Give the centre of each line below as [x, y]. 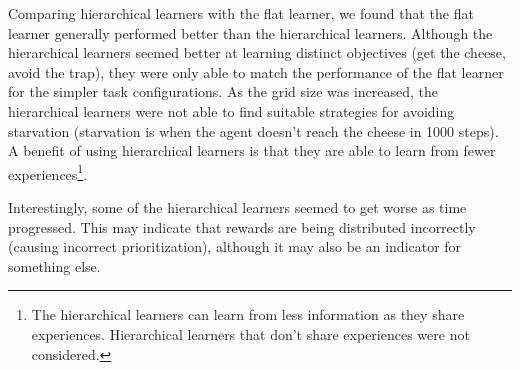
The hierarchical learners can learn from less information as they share [248, 314]
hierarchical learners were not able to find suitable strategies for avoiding [231, 110]
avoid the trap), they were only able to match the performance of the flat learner [256, 71]
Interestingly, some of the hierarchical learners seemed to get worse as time [237, 207]
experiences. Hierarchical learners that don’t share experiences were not [250, 333]
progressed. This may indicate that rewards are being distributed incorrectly [242, 226]
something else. [54, 265]
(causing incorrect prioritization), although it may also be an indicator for [235, 246]
